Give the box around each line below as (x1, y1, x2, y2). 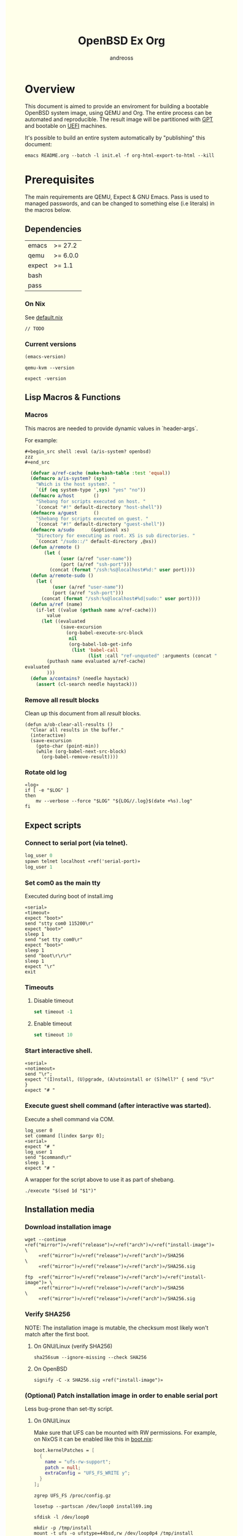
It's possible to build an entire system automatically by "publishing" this (25, 134, 206, 141)
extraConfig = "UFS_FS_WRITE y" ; (45, 1470, 131, 1476)
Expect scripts (25, 820, 82, 831)
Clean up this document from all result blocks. (25, 710, 141, 717)
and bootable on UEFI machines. (25, 122, 107, 129)
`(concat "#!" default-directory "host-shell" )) (36, 504, 163, 510)
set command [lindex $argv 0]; (25, 1132, 105, 1139)
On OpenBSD (33, 1365, 67, 1373)
